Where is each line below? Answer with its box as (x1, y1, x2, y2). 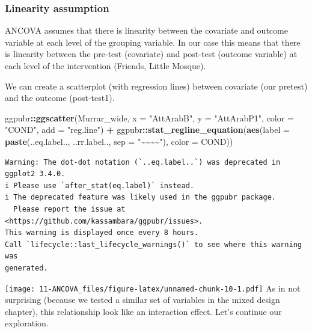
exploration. (5, 317, 49, 329)
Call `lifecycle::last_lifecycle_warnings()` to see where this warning (5, 240, 302, 249)
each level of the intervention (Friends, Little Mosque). (5, 60, 206, 72)
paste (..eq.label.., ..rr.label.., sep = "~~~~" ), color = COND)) (5, 135, 233, 147)
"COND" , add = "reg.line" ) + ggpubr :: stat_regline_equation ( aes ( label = (5, 123, 290, 136)
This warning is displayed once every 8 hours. (5, 228, 199, 237)
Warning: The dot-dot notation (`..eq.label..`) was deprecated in (5, 157, 281, 166)
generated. (5, 263, 48, 272)
